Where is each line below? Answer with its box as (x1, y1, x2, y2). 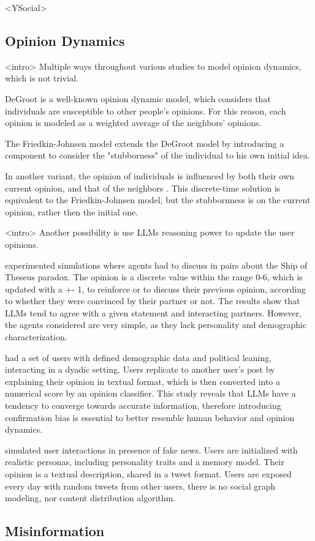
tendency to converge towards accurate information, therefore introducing (5, 399, 281, 412)
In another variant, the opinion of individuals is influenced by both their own (5, 169, 295, 182)
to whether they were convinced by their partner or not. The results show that (5, 294, 300, 307)
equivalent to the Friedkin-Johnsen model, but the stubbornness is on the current (5, 193, 311, 206)
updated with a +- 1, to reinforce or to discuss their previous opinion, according (5, 282, 306, 295)
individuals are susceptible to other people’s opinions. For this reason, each (5, 104, 286, 117)
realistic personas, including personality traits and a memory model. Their (5, 455, 284, 468)
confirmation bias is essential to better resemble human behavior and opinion (5, 411, 295, 423)
